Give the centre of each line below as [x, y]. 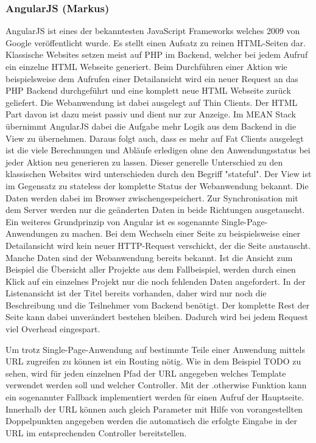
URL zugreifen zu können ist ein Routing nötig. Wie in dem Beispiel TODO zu [153, 361]
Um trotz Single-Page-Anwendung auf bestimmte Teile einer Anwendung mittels [155, 349]
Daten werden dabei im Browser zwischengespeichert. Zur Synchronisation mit [152, 197]
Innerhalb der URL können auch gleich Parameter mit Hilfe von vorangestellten [154, 409]
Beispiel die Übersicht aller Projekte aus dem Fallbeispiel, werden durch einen [151, 269]
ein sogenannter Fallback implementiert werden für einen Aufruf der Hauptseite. [155, 397]
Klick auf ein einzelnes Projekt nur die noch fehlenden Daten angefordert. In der [156, 281]
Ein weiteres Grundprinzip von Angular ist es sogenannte [112, 221]
